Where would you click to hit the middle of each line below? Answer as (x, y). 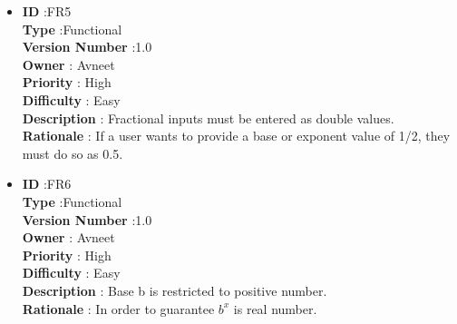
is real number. (275, 308)
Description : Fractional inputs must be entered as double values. (208, 118)
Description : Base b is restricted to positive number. (175, 290)
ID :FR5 (47, 11)
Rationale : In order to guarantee (118, 308)
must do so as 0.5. (73, 153)
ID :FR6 (47, 184)
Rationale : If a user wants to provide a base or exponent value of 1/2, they (236, 136)
